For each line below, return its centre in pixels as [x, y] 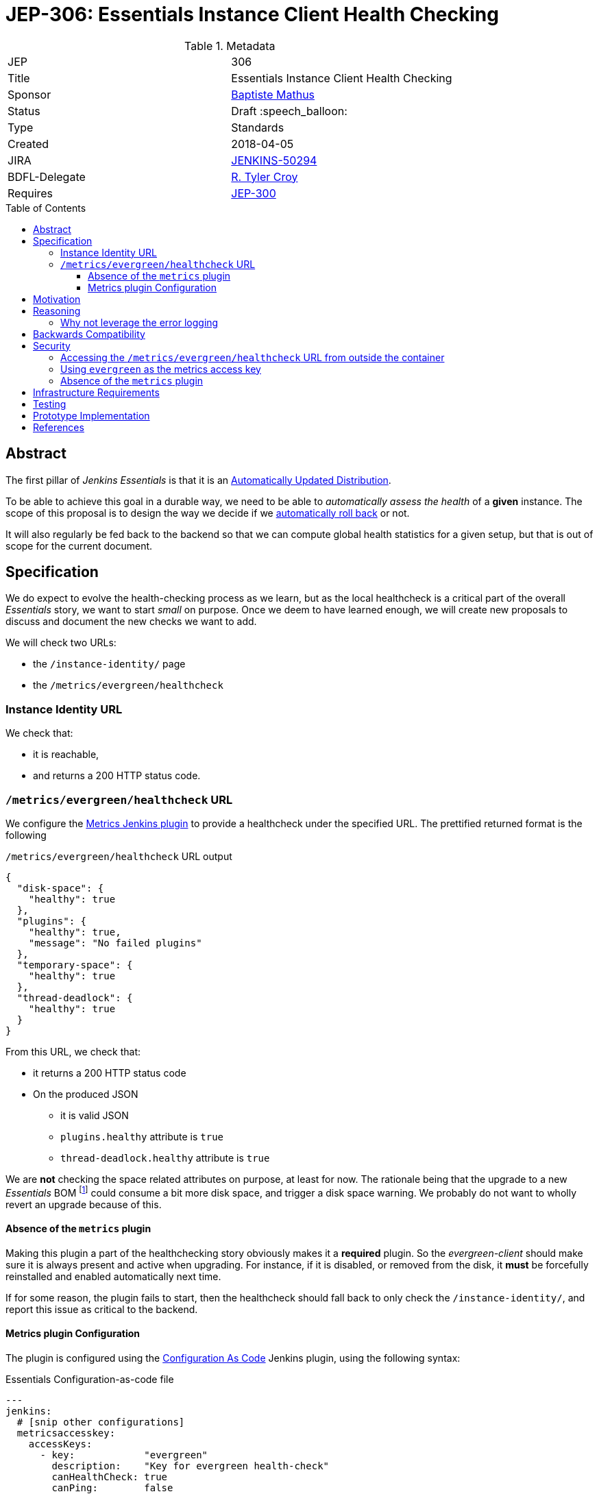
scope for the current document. [79, 546]
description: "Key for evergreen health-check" [191, 1466]
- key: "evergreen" [124, 1455]
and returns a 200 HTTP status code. [117, 776]
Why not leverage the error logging [139, 322]
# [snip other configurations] [101, 1422]
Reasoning [57, 310]
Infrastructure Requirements [96, 392]
